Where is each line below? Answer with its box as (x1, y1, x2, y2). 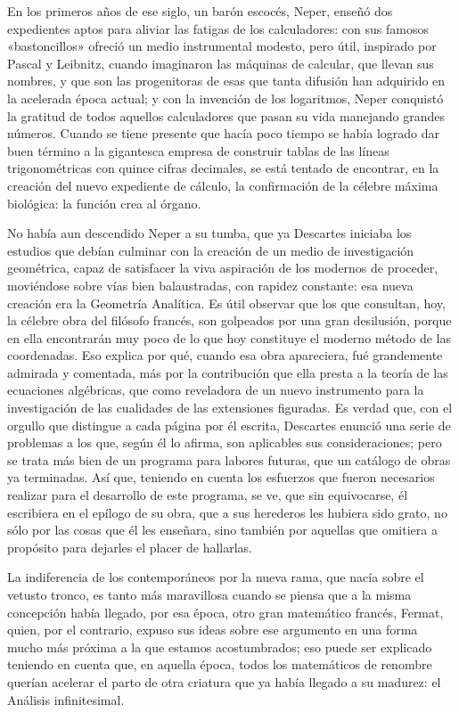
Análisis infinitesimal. (7, 690, 125, 708)
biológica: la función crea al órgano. (7, 193, 201, 212)
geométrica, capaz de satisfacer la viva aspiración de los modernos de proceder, (7, 258, 439, 277)
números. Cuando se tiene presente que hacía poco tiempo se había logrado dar (7, 124, 439, 143)
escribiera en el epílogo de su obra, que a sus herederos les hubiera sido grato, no (7, 503, 447, 521)
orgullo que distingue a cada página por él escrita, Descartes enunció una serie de (7, 415, 451, 434)
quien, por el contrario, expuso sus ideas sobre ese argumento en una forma (7, 620, 418, 639)
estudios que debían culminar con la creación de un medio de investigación (7, 241, 414, 259)
